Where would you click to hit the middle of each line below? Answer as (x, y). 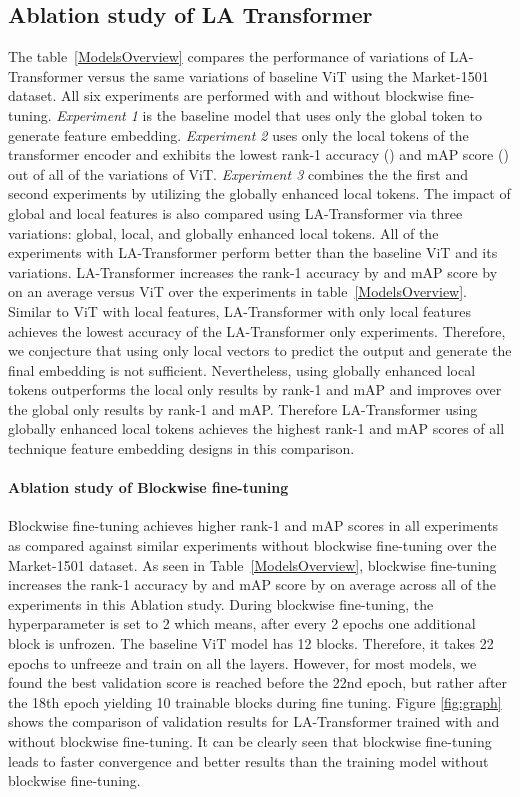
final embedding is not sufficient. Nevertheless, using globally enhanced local (242, 369)
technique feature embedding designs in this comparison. (181, 448)
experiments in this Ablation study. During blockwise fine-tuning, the (221, 603)
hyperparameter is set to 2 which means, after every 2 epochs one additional (242, 623)
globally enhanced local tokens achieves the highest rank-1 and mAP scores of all (256, 428)
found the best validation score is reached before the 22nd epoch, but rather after (258, 682)
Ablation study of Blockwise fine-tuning (148, 487)
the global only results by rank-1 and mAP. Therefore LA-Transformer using (243, 408)
